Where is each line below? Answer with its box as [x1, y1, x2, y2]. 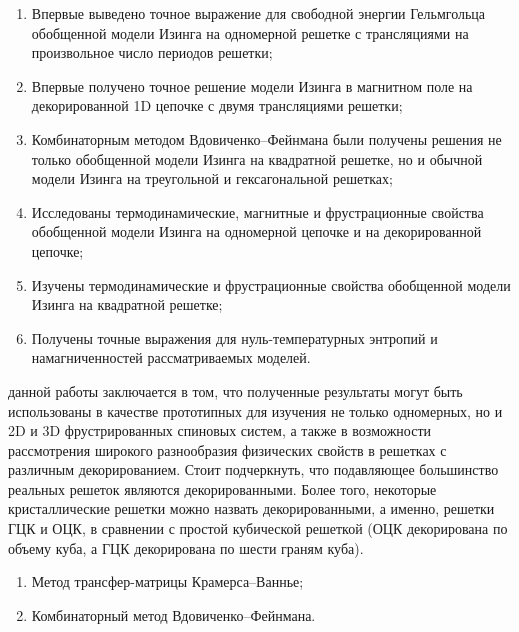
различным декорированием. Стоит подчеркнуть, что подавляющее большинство [8, 459, 499, 480]
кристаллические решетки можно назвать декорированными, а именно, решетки [8, 498, 495, 519]
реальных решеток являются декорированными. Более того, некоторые [8, 478, 437, 499]
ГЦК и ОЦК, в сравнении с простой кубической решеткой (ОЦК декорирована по [8, 518, 508, 539]
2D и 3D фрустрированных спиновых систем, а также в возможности [8, 420, 431, 441]
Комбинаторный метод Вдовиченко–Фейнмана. [31, 604, 316, 625]
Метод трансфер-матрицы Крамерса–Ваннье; [31, 571, 304, 592]
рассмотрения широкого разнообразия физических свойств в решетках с [8, 439, 447, 460]
